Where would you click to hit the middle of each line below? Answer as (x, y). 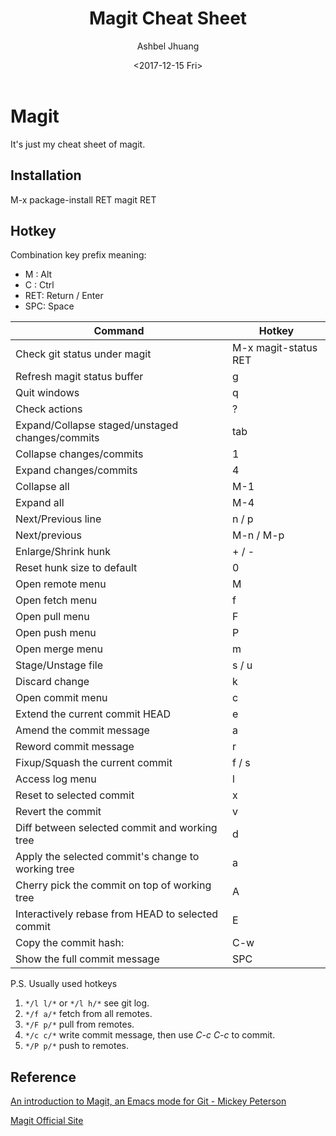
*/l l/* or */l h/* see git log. (87, 1003)
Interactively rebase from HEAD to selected (117, 914)
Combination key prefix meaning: (78, 255)
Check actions (49, 409)
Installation (46, 175)
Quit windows (47, 393)
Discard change (52, 682)
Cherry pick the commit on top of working (113, 885)
